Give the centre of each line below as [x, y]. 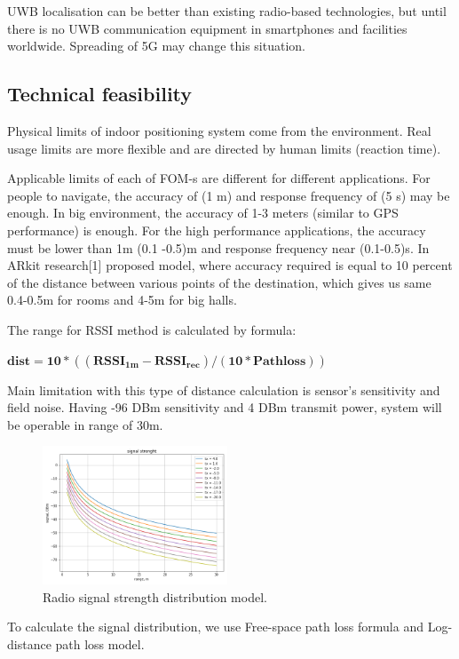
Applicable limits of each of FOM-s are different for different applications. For [219, 178]
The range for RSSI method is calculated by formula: [152, 329]
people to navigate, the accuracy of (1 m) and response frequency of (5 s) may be [229, 195]
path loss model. [100, 643]
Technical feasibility [100, 94]
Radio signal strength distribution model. [155, 596]
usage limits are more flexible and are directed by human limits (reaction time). [224, 148]
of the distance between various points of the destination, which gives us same [219, 282]
